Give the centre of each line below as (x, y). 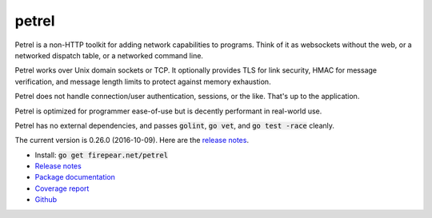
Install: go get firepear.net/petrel (101, 155)
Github (46, 200)
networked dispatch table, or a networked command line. (109, 55)
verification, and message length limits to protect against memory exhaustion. (143, 81)
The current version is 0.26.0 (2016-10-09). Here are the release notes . (132, 141)
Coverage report (62, 188)
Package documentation (75, 177)
